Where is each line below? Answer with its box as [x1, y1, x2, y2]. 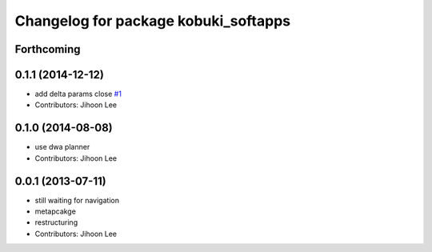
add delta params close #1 [34, 89, 122, 99]
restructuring [34, 218, 78, 227]
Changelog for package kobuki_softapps [14, 12, 291, 30]
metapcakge [34, 206, 76, 216]
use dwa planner [34, 142, 90, 152]
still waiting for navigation [34, 195, 120, 205]
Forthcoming [14, 42, 81, 56]
